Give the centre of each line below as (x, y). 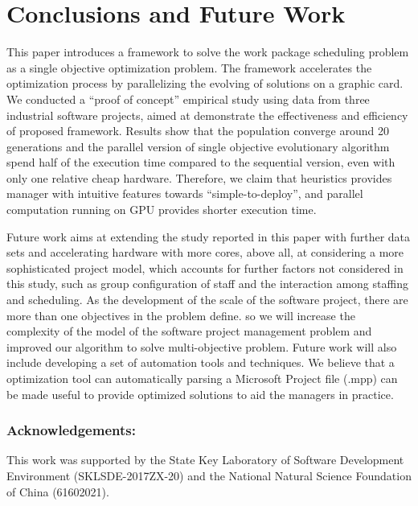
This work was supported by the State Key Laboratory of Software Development (205, 460)
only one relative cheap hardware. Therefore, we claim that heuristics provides (199, 177)
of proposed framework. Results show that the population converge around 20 (198, 131)
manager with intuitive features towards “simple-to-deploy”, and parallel (185, 193)
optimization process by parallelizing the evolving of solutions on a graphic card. (205, 83)
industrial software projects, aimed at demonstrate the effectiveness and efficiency (207, 115)
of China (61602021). (58, 491)
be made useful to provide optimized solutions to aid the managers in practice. (200, 394)
